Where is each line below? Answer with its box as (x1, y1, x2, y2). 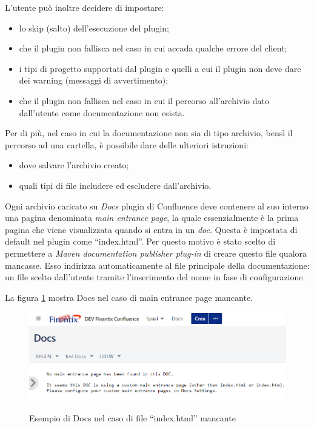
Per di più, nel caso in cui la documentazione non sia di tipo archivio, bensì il (5, 127, 293, 139)
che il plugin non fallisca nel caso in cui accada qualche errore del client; (19, 42, 287, 54)
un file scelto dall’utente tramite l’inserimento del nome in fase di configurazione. (5, 271, 306, 283)
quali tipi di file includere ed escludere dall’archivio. (19, 179, 212, 191)
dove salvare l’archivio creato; (19, 159, 129, 171)
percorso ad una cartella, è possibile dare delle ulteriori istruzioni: (5, 138, 249, 151)
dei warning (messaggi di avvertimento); (19, 74, 169, 87)
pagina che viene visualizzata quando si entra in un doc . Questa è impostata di (5, 223, 298, 235)
